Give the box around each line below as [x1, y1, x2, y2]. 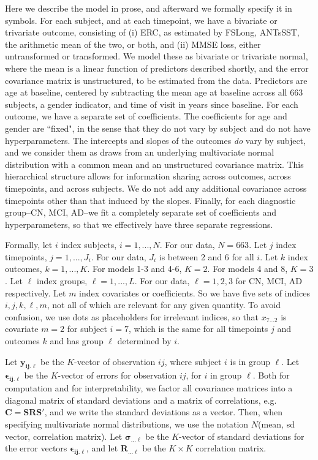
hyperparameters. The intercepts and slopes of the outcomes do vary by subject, [5, 134, 306, 146]
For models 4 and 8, [213, 262, 288, 275]
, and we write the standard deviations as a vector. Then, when [44, 405, 283, 418]
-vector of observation [74, 355, 156, 368]
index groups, [36, 274, 88, 287]
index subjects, [61, 238, 117, 251]
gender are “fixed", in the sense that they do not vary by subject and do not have [5, 121, 311, 134]
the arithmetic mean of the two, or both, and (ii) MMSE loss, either [5, 37, 261, 50]
